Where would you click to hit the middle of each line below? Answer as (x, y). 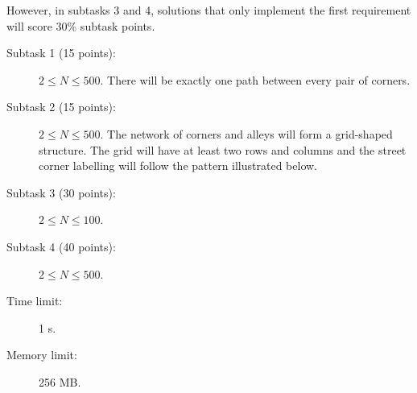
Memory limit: (42, 355)
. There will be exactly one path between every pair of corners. (255, 79)
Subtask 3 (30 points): (61, 192)
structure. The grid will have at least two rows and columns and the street (223, 149)
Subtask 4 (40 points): (61, 246)
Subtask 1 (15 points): (61, 53)
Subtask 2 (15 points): (61, 107)
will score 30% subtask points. (81, 25)
